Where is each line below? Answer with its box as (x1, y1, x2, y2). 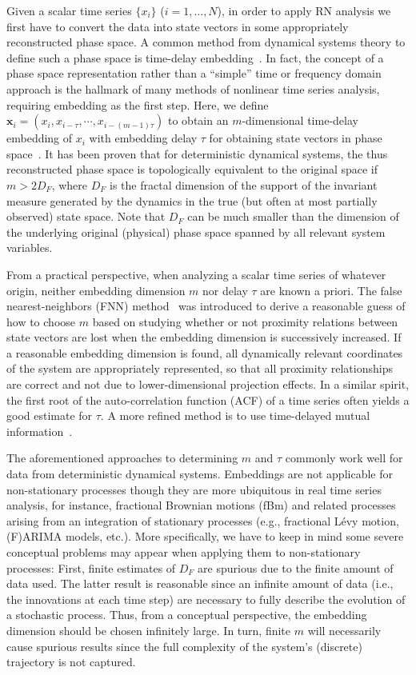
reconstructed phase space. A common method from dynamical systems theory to (6, 34, 406, 50)
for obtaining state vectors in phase (209, 130, 382, 146)
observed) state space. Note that (6, 208, 166, 225)
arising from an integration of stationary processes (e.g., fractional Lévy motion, (6, 512, 399, 529)
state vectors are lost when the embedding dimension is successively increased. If (6, 329, 402, 345)
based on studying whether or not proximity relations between (92, 313, 398, 330)
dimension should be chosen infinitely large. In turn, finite (6, 621, 291, 638)
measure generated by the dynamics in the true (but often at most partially (6, 192, 378, 209)
